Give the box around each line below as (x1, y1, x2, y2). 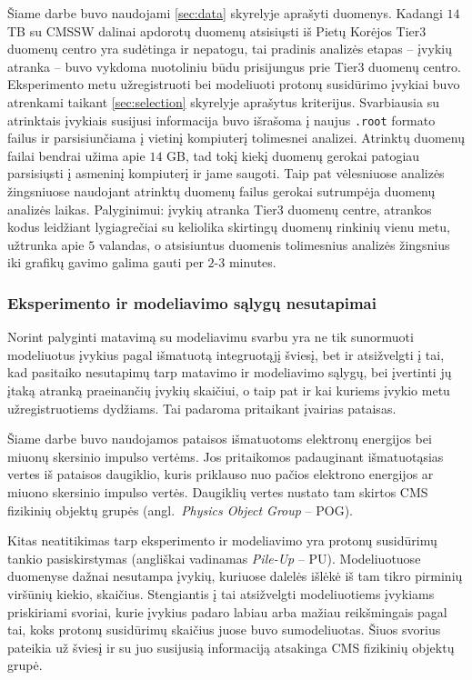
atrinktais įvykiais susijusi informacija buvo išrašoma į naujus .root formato (7, 110, 436, 129)
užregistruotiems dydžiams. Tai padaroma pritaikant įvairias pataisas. (7, 398, 397, 417)
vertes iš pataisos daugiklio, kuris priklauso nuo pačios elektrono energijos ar (7, 465, 434, 484)
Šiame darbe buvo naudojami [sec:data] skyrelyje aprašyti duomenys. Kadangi (7, 4, 443, 22)
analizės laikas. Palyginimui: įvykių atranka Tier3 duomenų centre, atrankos (7, 199, 432, 218)
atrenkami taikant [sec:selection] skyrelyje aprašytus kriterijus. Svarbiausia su (7, 92, 439, 111)
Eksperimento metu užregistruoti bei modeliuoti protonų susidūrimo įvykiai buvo (7, 75, 460, 94)
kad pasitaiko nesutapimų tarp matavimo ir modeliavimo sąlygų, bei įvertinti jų (7, 363, 452, 382)
